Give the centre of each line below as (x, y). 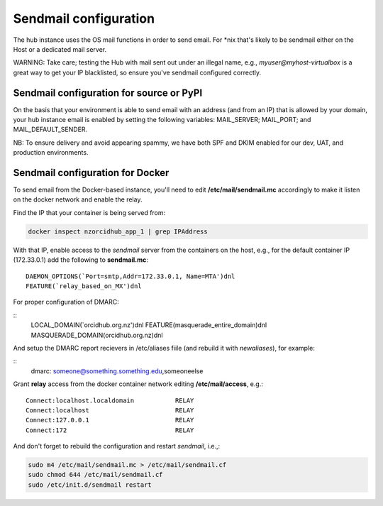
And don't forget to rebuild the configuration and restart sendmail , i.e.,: (117, 446)
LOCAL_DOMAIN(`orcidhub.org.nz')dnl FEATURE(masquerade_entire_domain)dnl (149, 325)
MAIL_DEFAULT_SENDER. (50, 130)
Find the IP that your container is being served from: (89, 212)
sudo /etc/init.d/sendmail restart (90, 485)
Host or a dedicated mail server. (60, 49)
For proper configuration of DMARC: (66, 302)
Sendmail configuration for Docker (91, 173)
